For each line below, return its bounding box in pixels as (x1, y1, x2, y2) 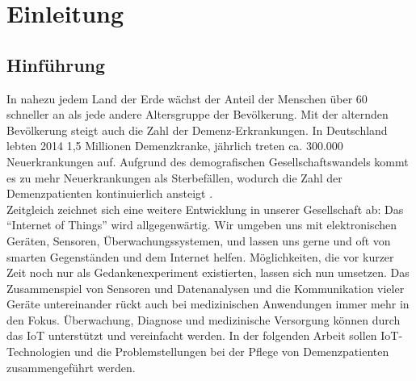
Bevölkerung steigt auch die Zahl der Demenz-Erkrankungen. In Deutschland (6, 121, 388, 138)
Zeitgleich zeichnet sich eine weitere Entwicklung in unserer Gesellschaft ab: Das (6, 200, 404, 217)
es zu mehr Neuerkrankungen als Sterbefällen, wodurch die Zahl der (6, 169, 342, 186)
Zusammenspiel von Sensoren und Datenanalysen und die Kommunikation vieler (6, 279, 405, 296)
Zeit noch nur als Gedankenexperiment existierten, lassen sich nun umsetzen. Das (6, 264, 410, 281)
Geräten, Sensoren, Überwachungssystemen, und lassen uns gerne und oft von (6, 232, 391, 249)
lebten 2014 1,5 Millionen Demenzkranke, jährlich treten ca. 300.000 (6, 137, 343, 154)
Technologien (6, 343, 71, 360)
